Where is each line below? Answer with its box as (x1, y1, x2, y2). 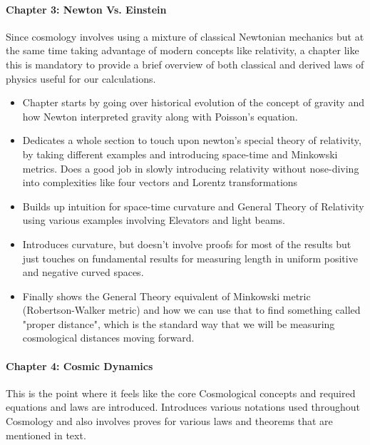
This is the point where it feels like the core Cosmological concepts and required (6, 385, 356, 400)
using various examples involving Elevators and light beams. (22, 213, 285, 227)
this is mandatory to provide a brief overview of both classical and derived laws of (6, 56, 364, 71)
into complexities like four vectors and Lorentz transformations (22, 175, 298, 190)
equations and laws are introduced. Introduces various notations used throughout (6, 399, 360, 414)
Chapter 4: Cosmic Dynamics (6, 358, 153, 373)
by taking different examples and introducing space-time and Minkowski (22, 146, 338, 161)
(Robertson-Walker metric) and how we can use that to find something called (22, 302, 361, 317)
